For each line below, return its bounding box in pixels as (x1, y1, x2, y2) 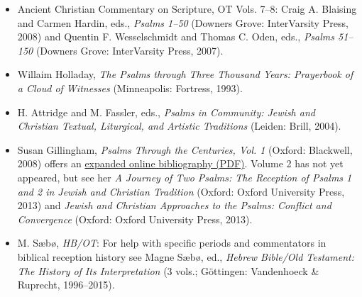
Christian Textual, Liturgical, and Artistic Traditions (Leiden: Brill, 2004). (17, 118, 341, 133)
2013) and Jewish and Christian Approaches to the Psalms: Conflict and (17, 198, 331, 213)
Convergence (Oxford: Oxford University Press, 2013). (17, 211, 253, 226)
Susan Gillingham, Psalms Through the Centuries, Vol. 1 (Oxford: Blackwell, (17, 142, 353, 157)
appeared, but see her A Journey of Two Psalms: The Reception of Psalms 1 (17, 169, 352, 184)
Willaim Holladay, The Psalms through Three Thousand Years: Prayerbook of (17, 67, 353, 82)
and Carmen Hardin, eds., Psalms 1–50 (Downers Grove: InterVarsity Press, (17, 15, 349, 30)
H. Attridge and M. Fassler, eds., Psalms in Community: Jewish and (17, 104, 315, 119)
